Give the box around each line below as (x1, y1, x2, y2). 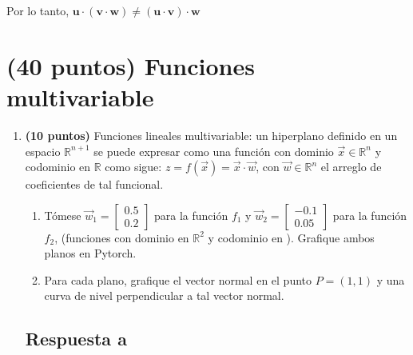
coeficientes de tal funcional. (25, 176, 164, 193)
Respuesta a (25, 326, 127, 351)
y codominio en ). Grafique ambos (208, 229, 375, 245)
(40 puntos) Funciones (6, 49, 255, 82)
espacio (25, 142, 61, 159)
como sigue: (105, 158, 162, 175)
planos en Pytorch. (44, 245, 137, 261)
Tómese (44, 206, 81, 223)
